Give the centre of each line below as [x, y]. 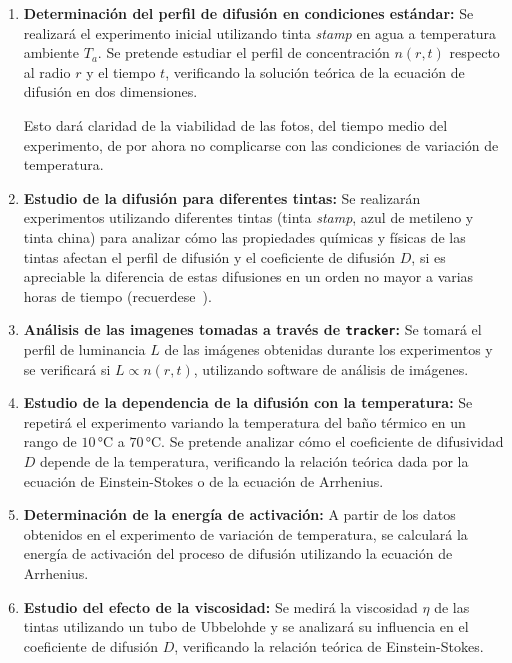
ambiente [51, 52]
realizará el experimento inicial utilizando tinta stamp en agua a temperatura [260, 32]
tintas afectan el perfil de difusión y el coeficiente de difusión [209, 256]
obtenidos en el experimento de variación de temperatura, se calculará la [245, 533]
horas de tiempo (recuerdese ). [117, 295]
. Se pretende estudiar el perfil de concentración [243, 52]
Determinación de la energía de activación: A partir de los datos [239, 514]
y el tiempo [121, 71]
